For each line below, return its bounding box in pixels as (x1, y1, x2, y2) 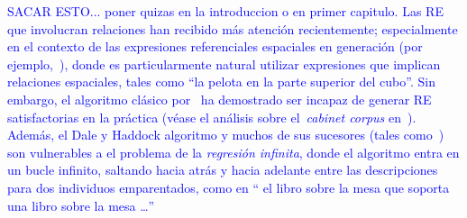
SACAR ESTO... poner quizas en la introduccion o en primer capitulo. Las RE (7, 2, 444, 20)
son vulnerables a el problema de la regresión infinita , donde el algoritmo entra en (7, 142, 460, 161)
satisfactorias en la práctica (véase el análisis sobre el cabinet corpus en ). (7, 107, 417, 126)
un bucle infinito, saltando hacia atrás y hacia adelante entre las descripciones (7, 160, 438, 179)
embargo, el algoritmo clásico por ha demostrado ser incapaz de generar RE (7, 89, 432, 108)
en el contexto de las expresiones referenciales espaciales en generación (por (7, 37, 423, 56)
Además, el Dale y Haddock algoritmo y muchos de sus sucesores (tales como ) (7, 125, 444, 144)
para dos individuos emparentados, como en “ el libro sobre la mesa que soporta (7, 177, 450, 196)
